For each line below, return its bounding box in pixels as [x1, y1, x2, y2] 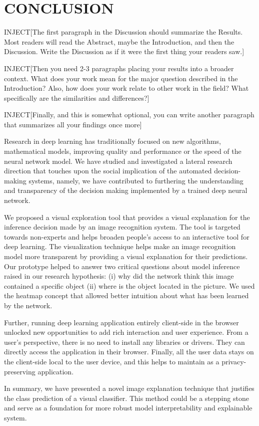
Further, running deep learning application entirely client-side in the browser [4, 317, 239, 327]
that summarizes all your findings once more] [4, 119, 142, 129]
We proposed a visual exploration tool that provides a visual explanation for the [4, 211, 250, 222]
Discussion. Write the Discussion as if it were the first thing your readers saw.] [4, 46, 244, 57]
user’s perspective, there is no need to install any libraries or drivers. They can [4, 336, 245, 347]
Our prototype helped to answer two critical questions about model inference [4, 261, 240, 271]
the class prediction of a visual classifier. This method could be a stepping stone [4, 392, 249, 403]
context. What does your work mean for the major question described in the [4, 73, 238, 83]
